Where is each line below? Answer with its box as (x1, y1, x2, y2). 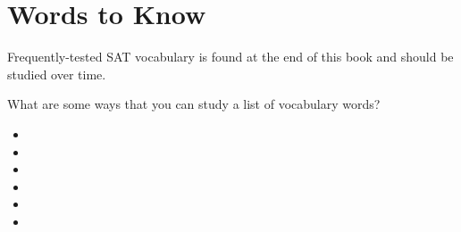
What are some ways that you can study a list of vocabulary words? (7, 95, 381, 113)
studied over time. (7, 64, 106, 83)
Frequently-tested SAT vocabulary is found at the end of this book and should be (7, 47, 454, 66)
